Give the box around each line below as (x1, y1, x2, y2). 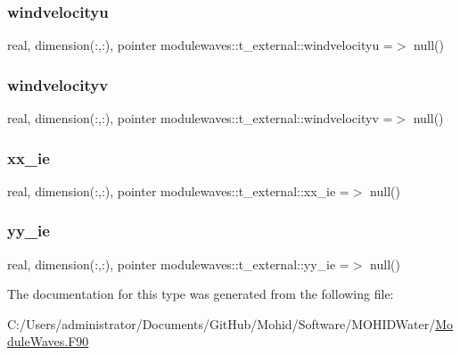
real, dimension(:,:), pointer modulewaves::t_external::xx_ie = (7, 181, 349, 200)
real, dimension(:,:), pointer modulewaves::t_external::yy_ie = (7, 254, 349, 273)
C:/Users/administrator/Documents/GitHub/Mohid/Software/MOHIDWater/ (7, 314, 436, 333)
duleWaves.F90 (7, 332, 89, 351)
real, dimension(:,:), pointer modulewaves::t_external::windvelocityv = (7, 109, 393, 128)
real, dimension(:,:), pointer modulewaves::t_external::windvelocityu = (7, 36, 393, 54)
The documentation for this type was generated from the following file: (7, 285, 394, 303)
